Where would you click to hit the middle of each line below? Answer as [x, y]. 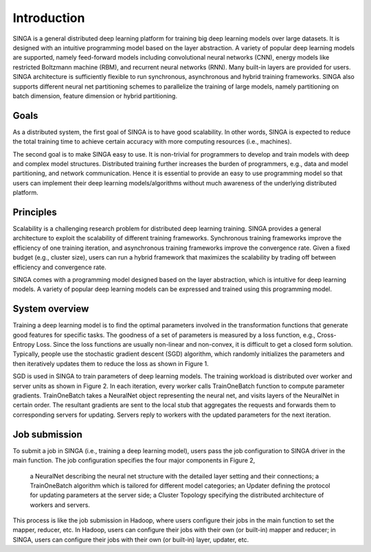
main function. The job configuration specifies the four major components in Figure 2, [134, 461]
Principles [35, 212]
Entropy [24, 345]
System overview [51, 309]
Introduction [49, 18]
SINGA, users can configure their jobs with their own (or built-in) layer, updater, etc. [131, 540]
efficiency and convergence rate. [59, 267]
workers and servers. [60, 505]
